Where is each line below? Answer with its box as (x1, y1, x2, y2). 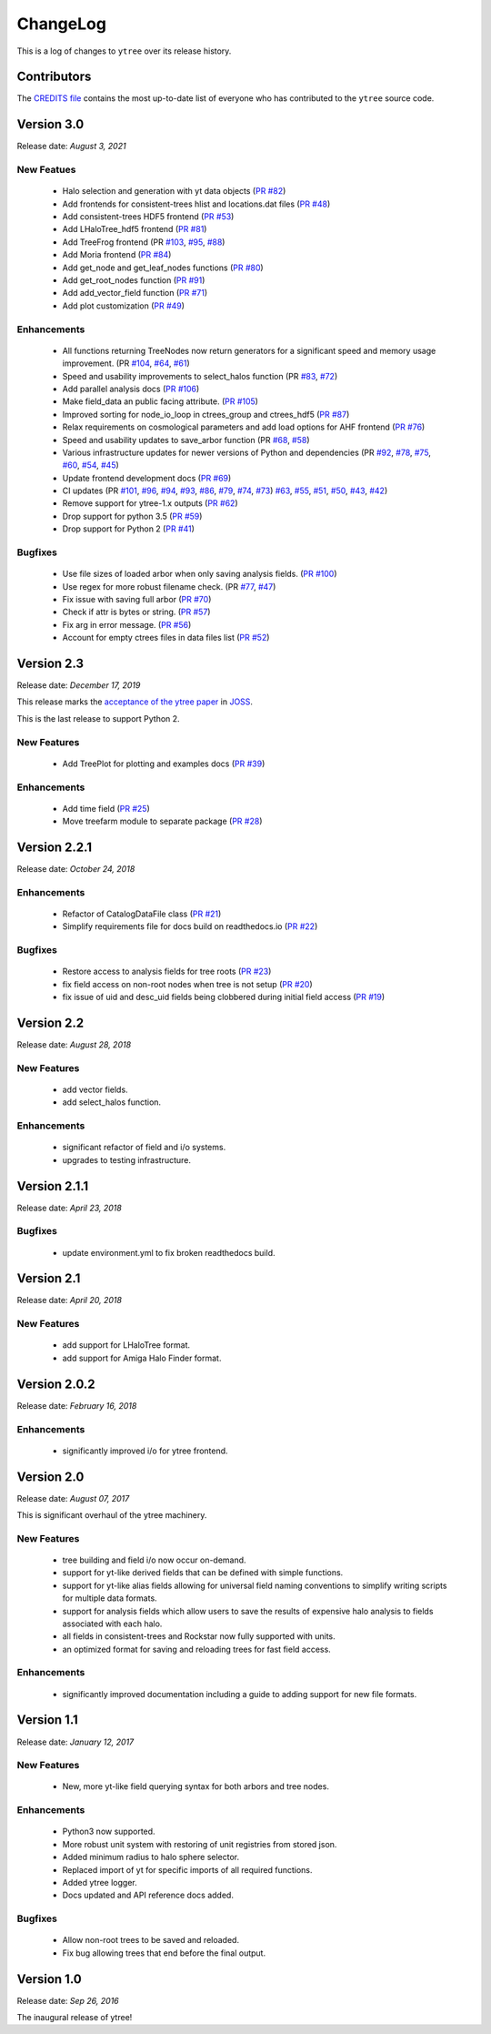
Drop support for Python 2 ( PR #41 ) (62, 523, 195, 534)
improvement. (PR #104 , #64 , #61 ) (62, 358, 190, 369)
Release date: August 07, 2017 (16, 1493, 130, 1503)
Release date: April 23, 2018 (16, 1202, 122, 1213)
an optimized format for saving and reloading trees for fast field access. (62, 1644, 331, 1655)
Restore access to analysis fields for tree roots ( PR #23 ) (62, 966, 272, 977)
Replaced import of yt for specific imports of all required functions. (62, 1864, 313, 1875)
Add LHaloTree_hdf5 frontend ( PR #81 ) (62, 224, 207, 235)
